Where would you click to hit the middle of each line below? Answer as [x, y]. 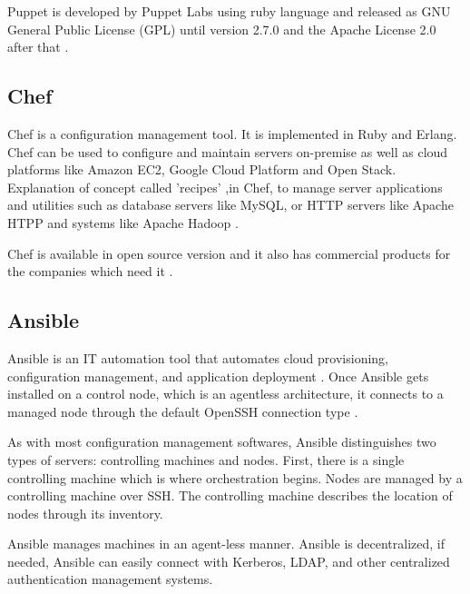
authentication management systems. [110, 579]
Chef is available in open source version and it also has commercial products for [229, 253]
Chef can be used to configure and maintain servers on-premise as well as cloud [228, 151]
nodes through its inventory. [85, 513]
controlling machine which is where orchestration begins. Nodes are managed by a [235, 477]
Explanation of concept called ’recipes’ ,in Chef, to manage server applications [225, 187]
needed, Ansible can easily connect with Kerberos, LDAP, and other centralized [229, 561]
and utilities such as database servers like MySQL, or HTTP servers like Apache [230, 205]
